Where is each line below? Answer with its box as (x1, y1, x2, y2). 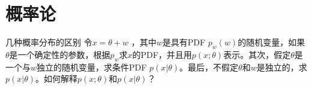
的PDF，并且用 (132, 48, 192, 60)
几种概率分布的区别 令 (5, 36, 92, 48)
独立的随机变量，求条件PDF (37, 60, 147, 73)
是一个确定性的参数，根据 (9, 48, 110, 60)
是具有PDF (162, 36, 206, 48)
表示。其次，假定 (223, 48, 291, 60)
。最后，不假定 (179, 60, 239, 73)
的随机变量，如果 (238, 36, 305, 48)
